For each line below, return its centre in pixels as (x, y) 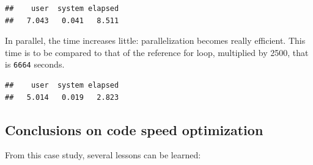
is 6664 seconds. (35, 64)
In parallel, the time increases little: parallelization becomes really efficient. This (155, 40)
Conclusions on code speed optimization (134, 129)
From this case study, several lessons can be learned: (103, 155)
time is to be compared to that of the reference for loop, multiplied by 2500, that (157, 52)
